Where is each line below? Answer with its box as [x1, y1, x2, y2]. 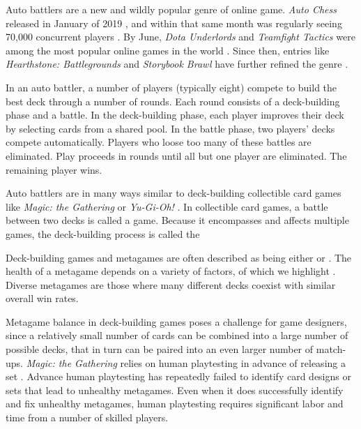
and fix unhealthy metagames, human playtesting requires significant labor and [6, 396, 344, 411]
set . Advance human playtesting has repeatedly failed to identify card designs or [6, 369, 351, 384]
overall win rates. [6, 291, 79, 306]
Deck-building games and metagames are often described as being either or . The [6, 250, 352, 264]
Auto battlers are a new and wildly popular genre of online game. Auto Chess [6, 2, 337, 16]
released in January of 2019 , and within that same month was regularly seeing [6, 15, 342, 30]
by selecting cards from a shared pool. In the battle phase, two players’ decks [6, 121, 335, 135]
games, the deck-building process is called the [6, 226, 200, 241]
